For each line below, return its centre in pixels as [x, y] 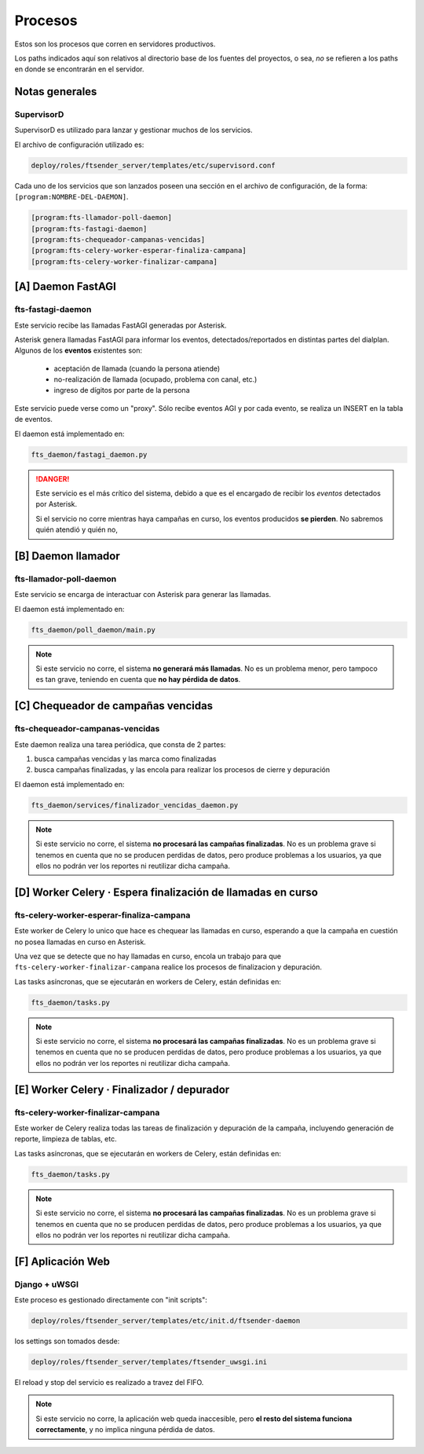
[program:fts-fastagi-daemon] [89, 229]
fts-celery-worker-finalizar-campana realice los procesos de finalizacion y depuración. [168, 967]
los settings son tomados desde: [67, 1341]
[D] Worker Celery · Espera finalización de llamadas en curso [166, 892]
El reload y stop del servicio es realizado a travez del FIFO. [109, 1382]
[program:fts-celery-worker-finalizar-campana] [124, 262]
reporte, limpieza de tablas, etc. [66, 1139]
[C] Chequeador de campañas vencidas [114, 706]
